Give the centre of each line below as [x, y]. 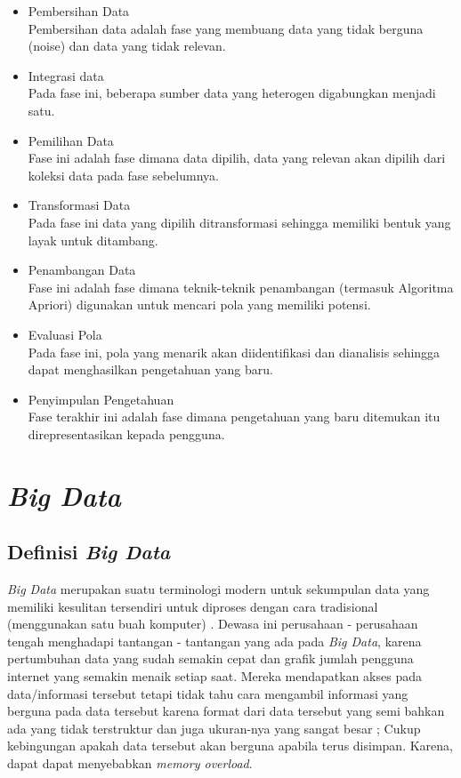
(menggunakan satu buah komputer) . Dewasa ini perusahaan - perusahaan [213, 624]
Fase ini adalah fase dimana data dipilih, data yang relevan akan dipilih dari [237, 158]
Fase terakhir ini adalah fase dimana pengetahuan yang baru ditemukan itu [234, 417]
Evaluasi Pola [65, 334]
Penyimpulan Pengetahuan [101, 399]
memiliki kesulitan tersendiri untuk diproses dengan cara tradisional [193, 606]
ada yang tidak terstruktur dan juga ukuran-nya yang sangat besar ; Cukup [214, 728]
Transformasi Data [79, 205]
